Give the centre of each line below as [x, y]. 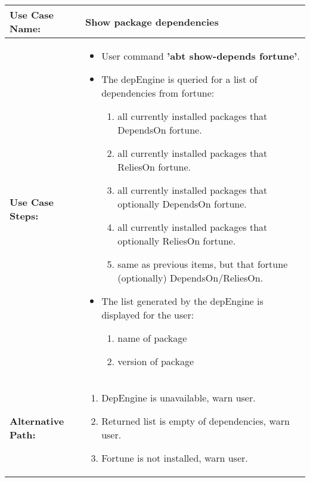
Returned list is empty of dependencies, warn [196, 421]
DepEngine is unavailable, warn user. [179, 398]
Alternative [37, 421]
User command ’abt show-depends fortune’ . [201, 56]
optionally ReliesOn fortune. [177, 241]
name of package [152, 338]
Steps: [24, 215]
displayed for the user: [148, 315]
